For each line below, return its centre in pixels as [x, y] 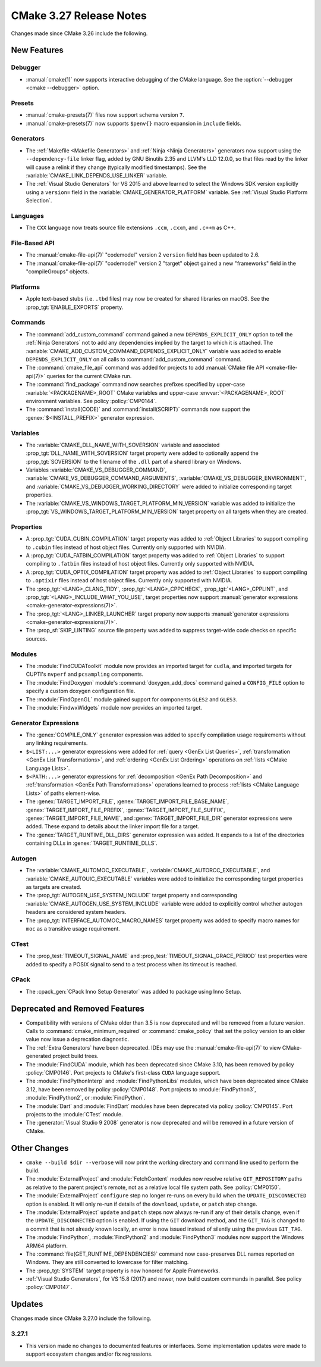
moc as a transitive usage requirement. [73, 929]
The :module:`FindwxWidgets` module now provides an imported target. [114, 707]
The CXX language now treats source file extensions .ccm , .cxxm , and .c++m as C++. [131, 228]
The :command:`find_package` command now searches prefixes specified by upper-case [136, 385]
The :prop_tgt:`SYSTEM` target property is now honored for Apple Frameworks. [123, 1271]
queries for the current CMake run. [89, 376]
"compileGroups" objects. [57, 271]
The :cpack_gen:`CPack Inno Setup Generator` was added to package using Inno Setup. [134, 991]
